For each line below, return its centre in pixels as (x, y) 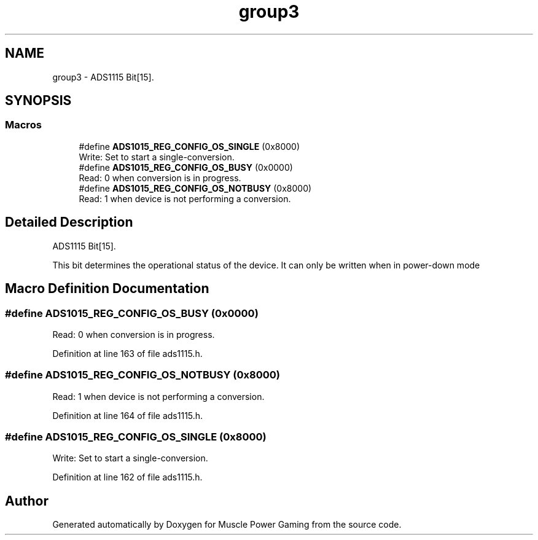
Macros (23, 125)
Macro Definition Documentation (107, 289)
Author (27, 501)
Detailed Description (69, 222)
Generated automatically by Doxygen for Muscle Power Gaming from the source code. (227, 525)
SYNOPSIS (38, 101)
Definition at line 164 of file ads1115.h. (128, 415)
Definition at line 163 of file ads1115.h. (127, 353)
